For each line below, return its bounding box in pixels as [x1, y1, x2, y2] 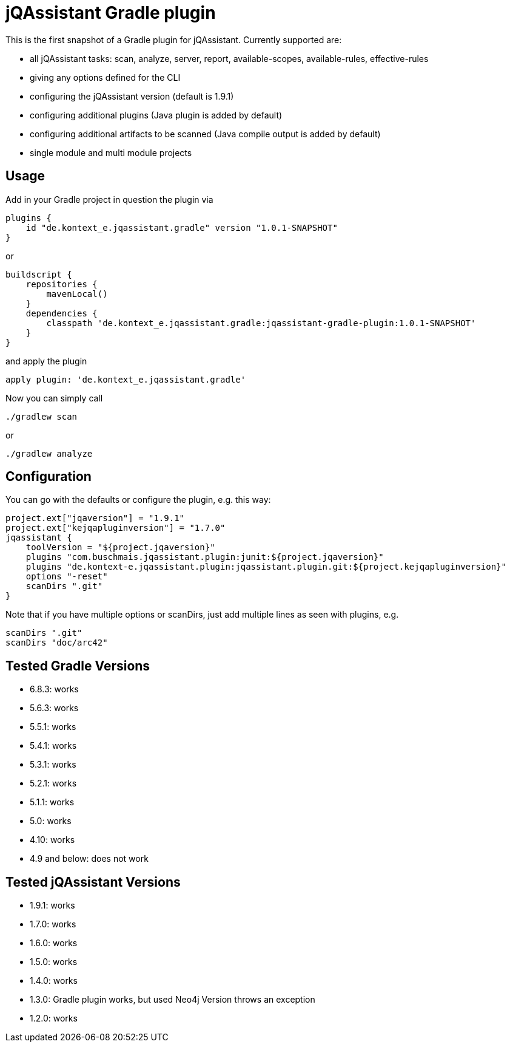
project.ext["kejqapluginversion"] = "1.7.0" [5, 523, 226, 533]
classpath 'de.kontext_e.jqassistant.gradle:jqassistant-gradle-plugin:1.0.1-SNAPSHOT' [46, 318, 476, 328]
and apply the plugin [5, 355, 87, 366]
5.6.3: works [30, 703, 79, 714]
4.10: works [30, 834, 75, 845]
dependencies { [25, 308, 98, 318]
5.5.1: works [30, 721, 76, 732]
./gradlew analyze [5, 448, 93, 459]
